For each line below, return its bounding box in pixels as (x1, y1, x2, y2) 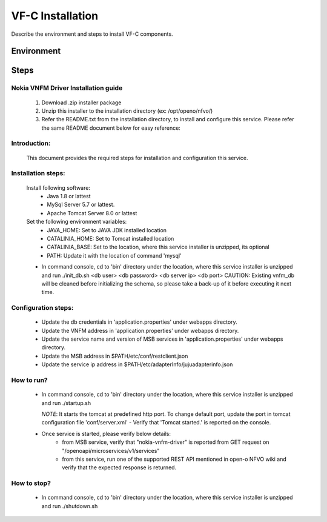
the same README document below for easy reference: (41, 124, 181, 132)
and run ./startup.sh (41, 399, 91, 406)
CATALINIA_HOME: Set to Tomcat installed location (47, 235, 174, 242)
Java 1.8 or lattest (47, 193, 91, 199)
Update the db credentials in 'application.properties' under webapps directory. (41, 318, 237, 326)
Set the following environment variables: (26, 218, 127, 226)
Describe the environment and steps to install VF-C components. (11, 30, 173, 38)
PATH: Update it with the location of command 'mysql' (47, 252, 182, 259)
